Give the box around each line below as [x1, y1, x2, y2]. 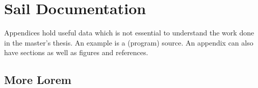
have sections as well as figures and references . [4, 47, 148, 58]
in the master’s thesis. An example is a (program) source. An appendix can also [4, 37, 253, 48]
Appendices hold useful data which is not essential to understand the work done [4, 27, 254, 38]
